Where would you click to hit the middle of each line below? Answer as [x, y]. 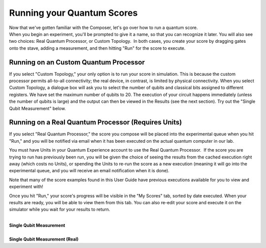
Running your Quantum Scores [73, 13]
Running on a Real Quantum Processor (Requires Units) [96, 122]
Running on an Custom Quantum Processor [77, 62]
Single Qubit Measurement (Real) [44, 239]
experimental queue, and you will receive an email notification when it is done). [89, 171]
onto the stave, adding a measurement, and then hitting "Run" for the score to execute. [97, 48]
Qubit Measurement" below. [37, 108]
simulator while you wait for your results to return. [60, 210]
